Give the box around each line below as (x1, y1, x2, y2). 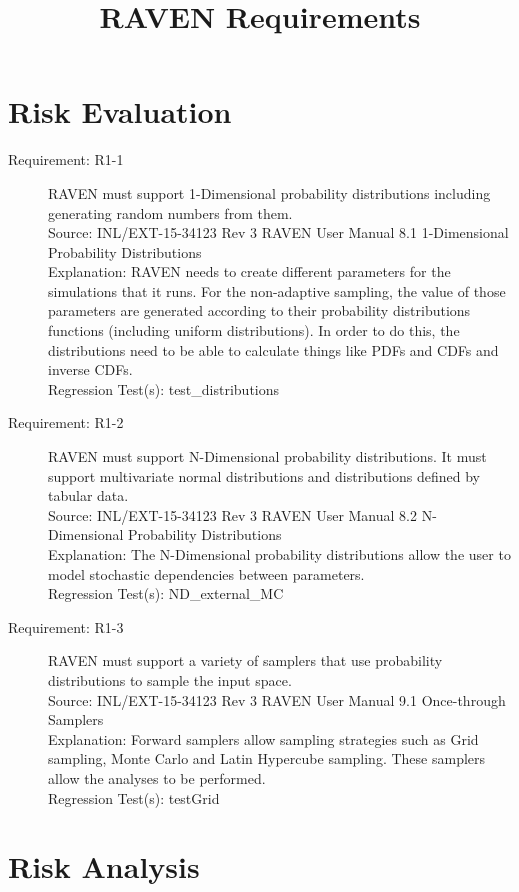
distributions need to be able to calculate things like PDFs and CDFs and (48, 339, 499, 360)
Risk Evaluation (8, 91, 232, 132)
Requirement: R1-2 (8, 412, 124, 433)
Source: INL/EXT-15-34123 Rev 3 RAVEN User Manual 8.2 (48, 504, 417, 525)
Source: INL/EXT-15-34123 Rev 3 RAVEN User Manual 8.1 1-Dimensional (48, 222, 509, 243)
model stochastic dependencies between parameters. (48, 563, 365, 584)
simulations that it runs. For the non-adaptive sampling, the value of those (48, 280, 506, 301)
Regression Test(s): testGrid (48, 787, 220, 808)
